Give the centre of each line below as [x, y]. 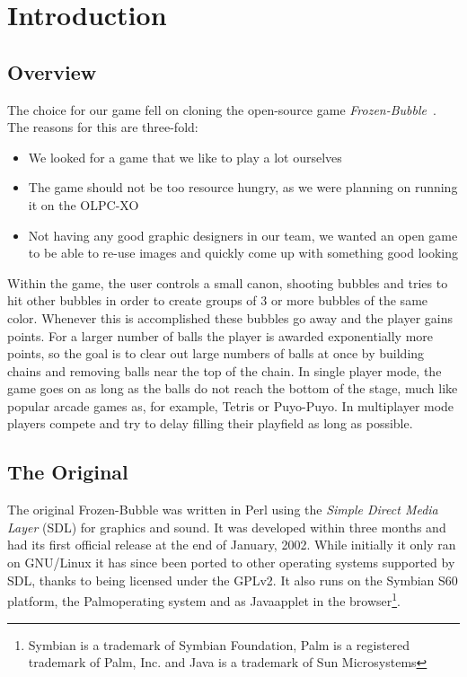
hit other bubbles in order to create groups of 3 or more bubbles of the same [218, 300]
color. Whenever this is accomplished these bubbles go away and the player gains [230, 317]
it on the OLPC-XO [84, 204]
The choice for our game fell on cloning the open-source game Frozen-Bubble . [222, 109]
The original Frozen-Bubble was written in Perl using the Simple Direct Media [223, 510]
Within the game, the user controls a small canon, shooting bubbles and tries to [228, 282]
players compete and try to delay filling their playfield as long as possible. [210, 423]
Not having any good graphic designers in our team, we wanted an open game [243, 235]
